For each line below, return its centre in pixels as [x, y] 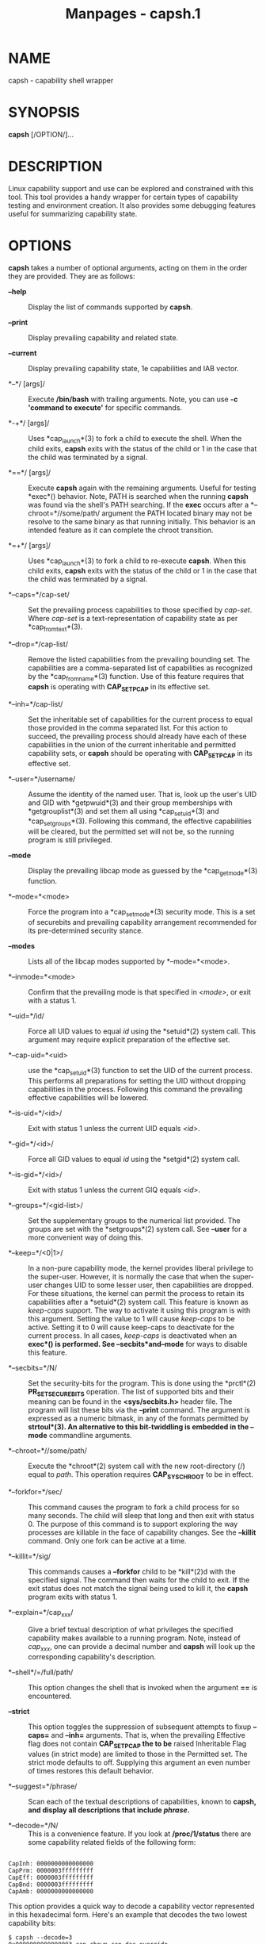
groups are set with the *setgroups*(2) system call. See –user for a [138, 1229]
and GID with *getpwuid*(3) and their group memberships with [131, 803]
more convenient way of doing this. [85, 1237]
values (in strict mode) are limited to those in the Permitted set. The [138, 1754]
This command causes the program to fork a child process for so [134, 1507]
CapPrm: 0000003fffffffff [51, 1870]
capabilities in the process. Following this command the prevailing [135, 1089]
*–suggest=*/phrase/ [43, 1786]
